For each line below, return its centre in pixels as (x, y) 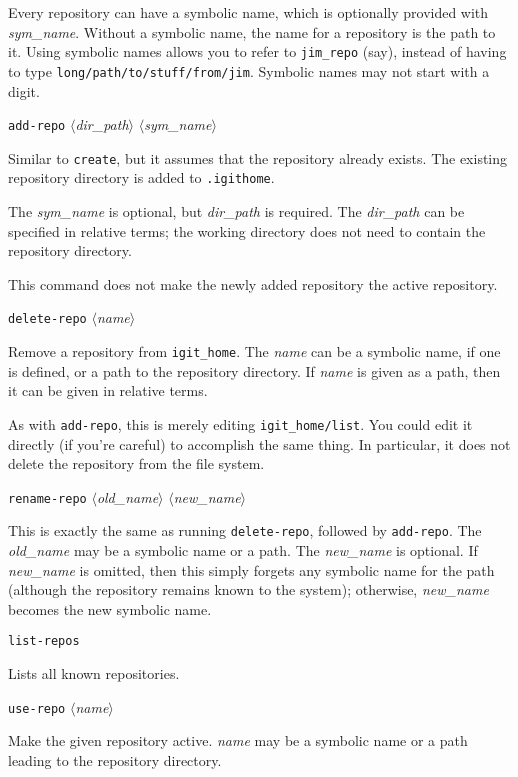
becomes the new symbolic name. (110, 608)
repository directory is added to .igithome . (141, 177)
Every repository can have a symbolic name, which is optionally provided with (248, 12)
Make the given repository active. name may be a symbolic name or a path (238, 740)
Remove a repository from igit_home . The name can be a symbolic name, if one (254, 351)
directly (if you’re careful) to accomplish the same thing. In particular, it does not (259, 443)
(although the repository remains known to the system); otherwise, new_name (248, 589)
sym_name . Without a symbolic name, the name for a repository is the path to (252, 31)
